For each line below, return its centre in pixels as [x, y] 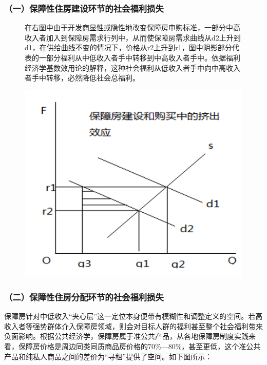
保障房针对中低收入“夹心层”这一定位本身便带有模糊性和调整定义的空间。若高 [133, 316]
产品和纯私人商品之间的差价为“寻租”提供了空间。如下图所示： [108, 356]
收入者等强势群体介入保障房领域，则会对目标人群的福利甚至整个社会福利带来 [133, 326]
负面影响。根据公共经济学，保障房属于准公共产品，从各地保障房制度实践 [126, 336]
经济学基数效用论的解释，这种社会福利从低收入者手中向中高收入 [132, 67]
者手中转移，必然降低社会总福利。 [82, 78]
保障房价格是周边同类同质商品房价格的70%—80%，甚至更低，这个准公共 [139, 346]
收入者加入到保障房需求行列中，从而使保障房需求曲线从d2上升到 [133, 37]
